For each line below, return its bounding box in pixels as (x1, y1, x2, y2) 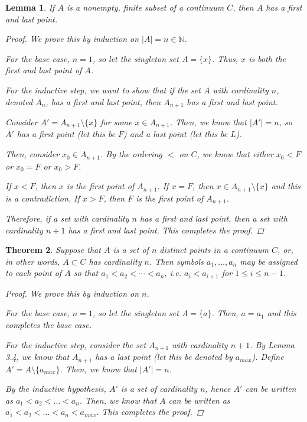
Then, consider (5, 148, 60, 160)
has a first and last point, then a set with (139, 212, 288, 225)
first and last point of (5, 64, 82, 76)
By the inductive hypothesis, (5, 382, 106, 395)
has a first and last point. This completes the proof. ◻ (68, 223, 264, 236)
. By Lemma (250, 338, 295, 350)
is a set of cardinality (120, 382, 198, 395)
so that (73, 267, 99, 279)
